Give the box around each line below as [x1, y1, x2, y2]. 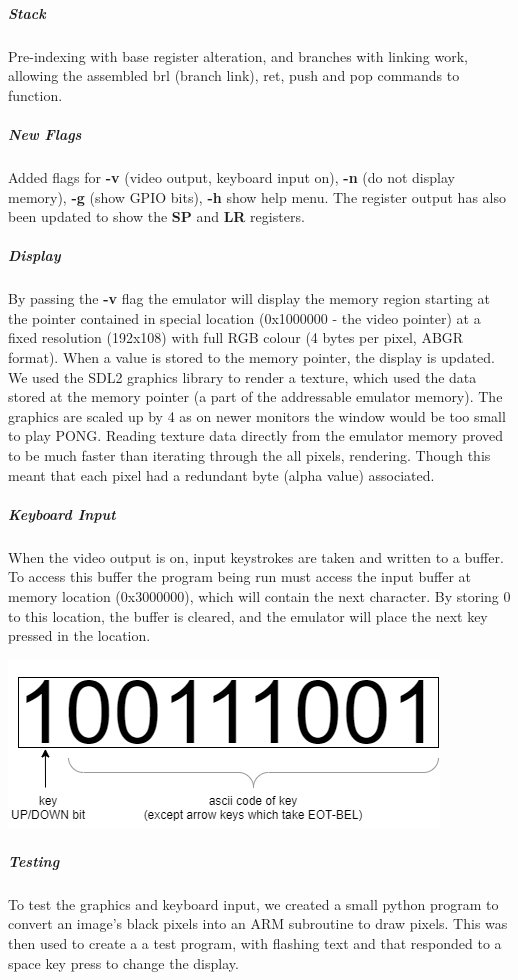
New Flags [8, 123, 82, 144]
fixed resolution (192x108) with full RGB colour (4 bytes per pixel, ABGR [8, 327, 464, 348]
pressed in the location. [8, 625, 151, 646]
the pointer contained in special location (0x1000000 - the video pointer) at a [8, 307, 481, 328]
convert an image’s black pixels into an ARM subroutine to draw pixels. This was [8, 913, 508, 934]
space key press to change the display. [8, 952, 239, 973]
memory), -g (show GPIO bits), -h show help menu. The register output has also [8, 186, 506, 207]
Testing [8, 850, 60, 871]
